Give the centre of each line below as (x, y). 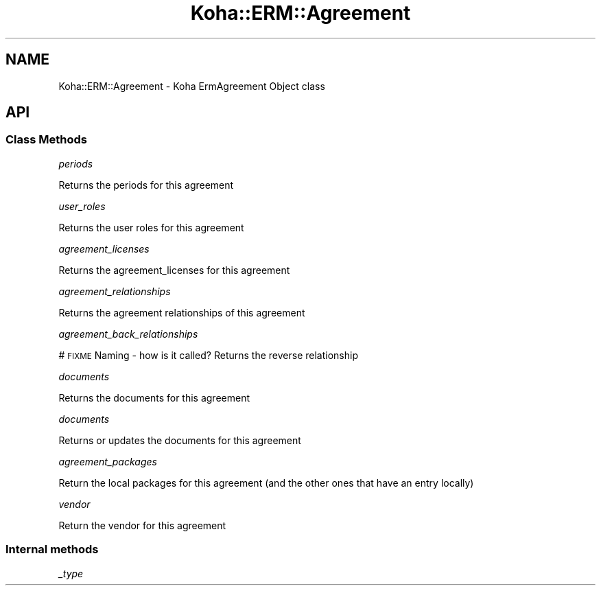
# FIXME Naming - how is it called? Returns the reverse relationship (208, 355)
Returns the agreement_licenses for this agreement (174, 270)
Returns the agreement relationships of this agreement (182, 312)
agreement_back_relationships (128, 334)
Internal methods (52, 549)
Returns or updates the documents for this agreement (180, 440)
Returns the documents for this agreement (154, 397)
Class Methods (46, 140)
